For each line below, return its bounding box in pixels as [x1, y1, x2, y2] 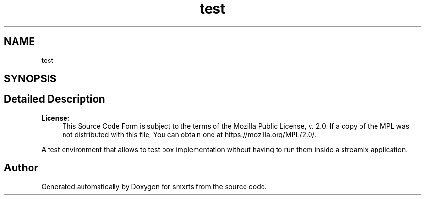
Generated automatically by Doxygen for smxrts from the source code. [41, 182, 267, 191]
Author [4, 162, 38, 174]
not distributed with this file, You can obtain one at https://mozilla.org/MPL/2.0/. [62, 130, 317, 138]
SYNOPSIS [4, 73, 57, 85]
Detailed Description [4, 93, 105, 106]
